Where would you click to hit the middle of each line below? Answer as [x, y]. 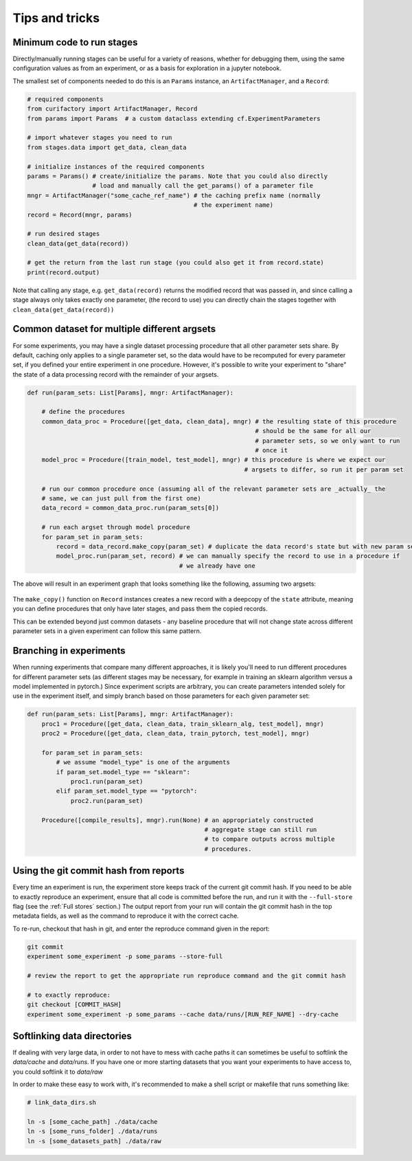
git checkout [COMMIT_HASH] [74, 1005]
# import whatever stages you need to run [100, 138]
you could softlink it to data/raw [58, 1072]
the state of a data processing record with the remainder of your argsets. [116, 374]
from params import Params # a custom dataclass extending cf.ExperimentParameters [174, 118]
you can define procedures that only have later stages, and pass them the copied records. [140, 609]
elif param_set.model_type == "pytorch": [127, 791]
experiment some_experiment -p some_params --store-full [125, 957]
